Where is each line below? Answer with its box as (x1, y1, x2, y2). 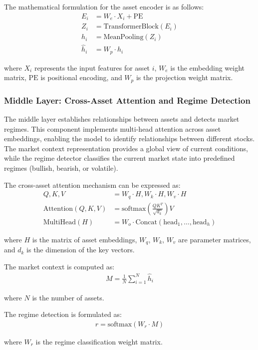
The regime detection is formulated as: (4, 309, 122, 319)
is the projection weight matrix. (136, 72, 233, 83)
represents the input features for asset (34, 62, 150, 73)
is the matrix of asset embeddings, (32, 234, 137, 244)
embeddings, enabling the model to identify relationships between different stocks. (4, 133, 255, 144)
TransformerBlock (103, 23, 159, 31)
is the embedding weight (170, 62, 245, 73)
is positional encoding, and (40, 72, 122, 83)
